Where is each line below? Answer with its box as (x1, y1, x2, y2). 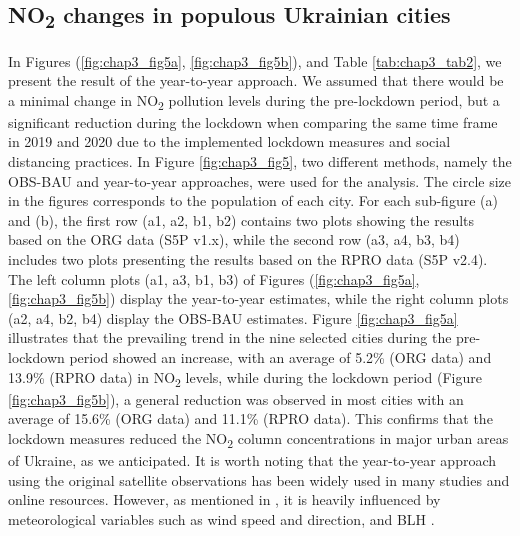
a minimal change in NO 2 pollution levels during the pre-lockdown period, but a (8, 89, 500, 113)
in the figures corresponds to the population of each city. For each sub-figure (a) (8, 190, 498, 211)
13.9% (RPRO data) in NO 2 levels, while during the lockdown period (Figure (8, 366, 482, 390)
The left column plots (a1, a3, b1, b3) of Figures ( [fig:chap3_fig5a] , (8, 268, 420, 289)
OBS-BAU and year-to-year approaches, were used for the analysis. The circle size (8, 170, 511, 191)
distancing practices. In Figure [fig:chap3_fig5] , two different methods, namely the (8, 151, 512, 171)
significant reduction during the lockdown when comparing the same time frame (8, 111, 498, 132)
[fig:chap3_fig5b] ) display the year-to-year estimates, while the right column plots (8, 288, 509, 309)
